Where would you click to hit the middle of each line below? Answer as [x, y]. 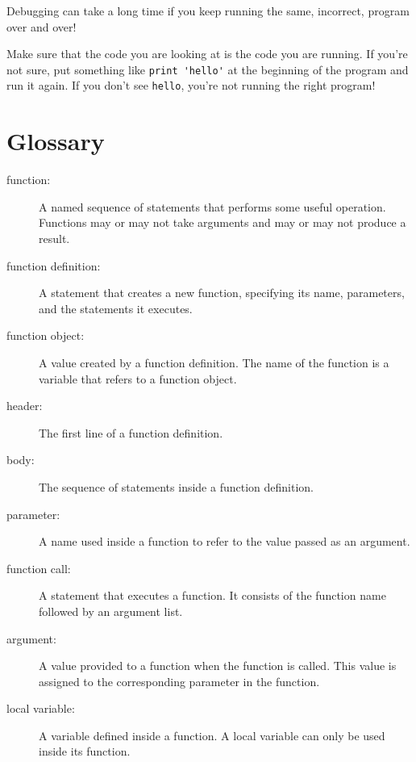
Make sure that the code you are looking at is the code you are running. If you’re [207, 54]
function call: [39, 568]
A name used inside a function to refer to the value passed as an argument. [225, 541]
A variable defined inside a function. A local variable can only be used [212, 735]
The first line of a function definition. [131, 432]
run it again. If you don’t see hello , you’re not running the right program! [191, 85]
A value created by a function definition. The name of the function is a [214, 362]
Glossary [56, 141]
